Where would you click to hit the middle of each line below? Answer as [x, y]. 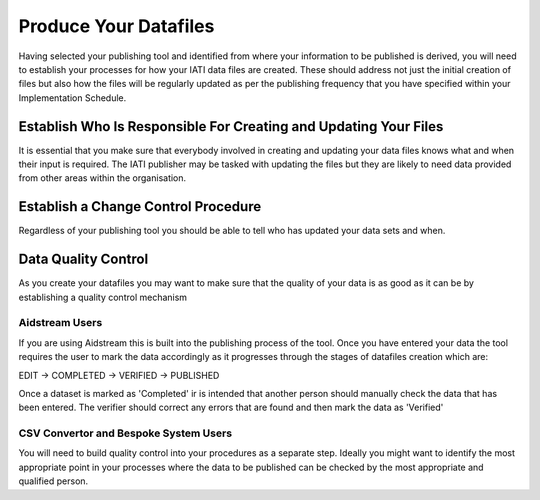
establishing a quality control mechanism [103, 297]
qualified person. [53, 481]
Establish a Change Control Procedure [140, 206]
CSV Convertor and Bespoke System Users [125, 433]
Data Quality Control [83, 259]
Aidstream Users [60, 323]
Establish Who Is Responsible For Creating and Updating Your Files [231, 126]
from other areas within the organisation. [102, 178]
